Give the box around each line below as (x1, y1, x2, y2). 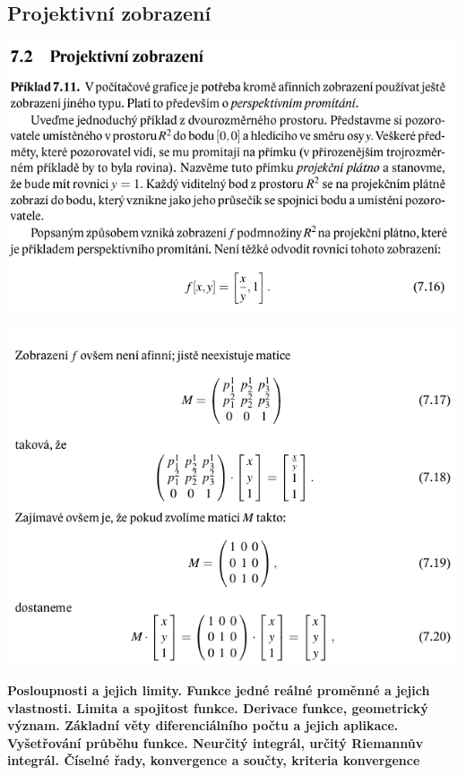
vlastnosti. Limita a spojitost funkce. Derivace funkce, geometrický (7, 698, 428, 717)
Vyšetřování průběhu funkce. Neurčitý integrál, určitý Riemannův (7, 733, 424, 752)
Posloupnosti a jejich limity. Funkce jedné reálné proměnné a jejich (7, 680, 430, 699)
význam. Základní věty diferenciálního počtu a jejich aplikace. (7, 716, 399, 735)
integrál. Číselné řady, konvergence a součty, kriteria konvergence (7, 751, 420, 770)
